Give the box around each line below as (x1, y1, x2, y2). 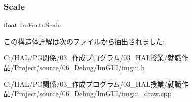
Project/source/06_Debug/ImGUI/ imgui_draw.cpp (14, 88, 172, 99)
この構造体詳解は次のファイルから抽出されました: (4, 36, 165, 46)
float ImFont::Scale (4, 20, 61, 30)
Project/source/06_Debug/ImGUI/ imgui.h (14, 62, 145, 72)
